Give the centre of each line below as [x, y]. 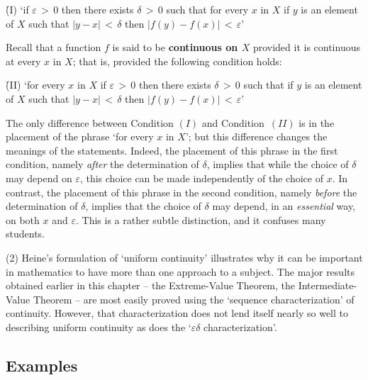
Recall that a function [54, 47]
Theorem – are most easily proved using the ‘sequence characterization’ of [194, 299]
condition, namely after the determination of [102, 164]
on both [23, 219]
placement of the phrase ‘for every [80, 136]
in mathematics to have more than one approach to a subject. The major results [180, 271]
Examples [42, 365]
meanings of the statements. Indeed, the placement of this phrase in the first [172, 150]
